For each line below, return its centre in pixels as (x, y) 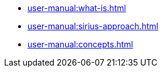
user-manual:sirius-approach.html (93, 26)
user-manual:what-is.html (77, 8)
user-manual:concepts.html (80, 44)
